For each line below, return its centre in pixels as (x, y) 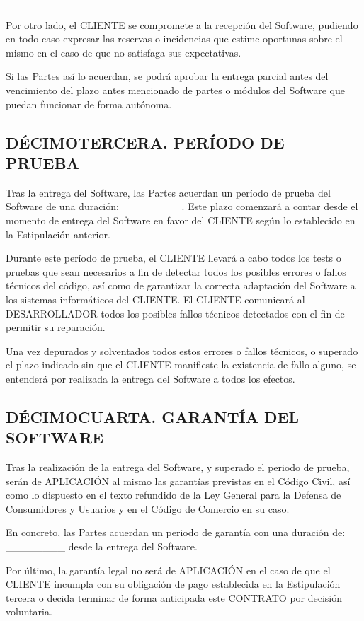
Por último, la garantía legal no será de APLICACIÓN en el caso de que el (168, 570)
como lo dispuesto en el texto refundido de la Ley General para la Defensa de (174, 495)
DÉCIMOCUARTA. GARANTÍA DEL (152, 416)
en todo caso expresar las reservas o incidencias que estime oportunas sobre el (174, 39)
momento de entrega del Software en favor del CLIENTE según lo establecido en (181, 220)
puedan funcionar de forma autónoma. (89, 104)
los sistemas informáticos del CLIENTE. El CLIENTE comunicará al (155, 299)
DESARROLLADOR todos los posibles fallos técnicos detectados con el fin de (175, 313)
